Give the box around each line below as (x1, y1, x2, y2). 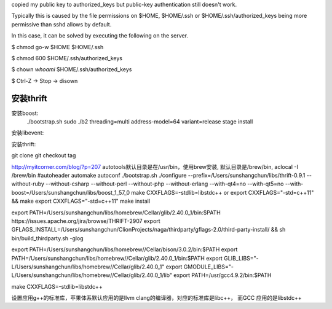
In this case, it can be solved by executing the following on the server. (11, 32, 189, 39)
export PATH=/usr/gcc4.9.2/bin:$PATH (173, 272, 272, 279)
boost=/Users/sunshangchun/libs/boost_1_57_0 (11, 189, 130, 196)
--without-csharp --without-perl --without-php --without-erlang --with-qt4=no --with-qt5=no (45, 180, 284, 187)
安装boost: (11, 109, 39, 117)
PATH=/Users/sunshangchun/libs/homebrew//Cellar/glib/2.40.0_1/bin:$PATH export (11, 254, 223, 262)
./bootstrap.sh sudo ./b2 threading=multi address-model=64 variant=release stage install (26, 118, 253, 125)
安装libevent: (11, 129, 44, 136)
